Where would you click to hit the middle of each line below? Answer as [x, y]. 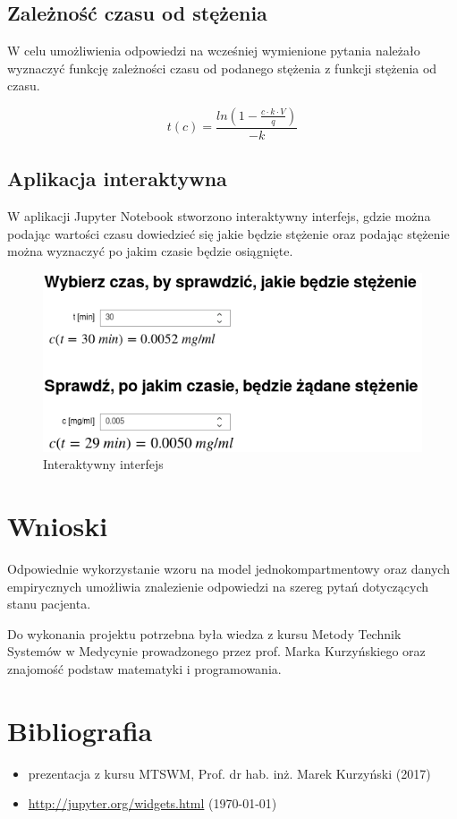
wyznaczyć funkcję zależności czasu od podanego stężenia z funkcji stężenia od [222, 68]
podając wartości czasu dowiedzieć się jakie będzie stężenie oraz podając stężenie [228, 233]
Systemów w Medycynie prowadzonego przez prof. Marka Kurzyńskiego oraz [216, 651]
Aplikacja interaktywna [117, 179]
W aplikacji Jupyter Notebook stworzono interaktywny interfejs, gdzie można [219, 216]
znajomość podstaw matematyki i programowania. [144, 668]
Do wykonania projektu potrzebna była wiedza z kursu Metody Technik [204, 633]
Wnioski [58, 526]
